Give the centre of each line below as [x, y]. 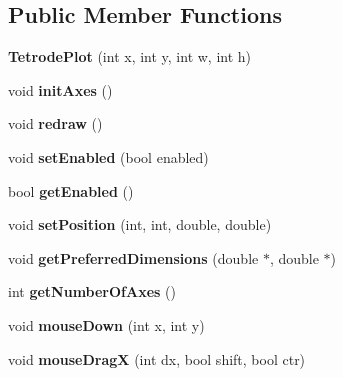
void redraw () [55, 123]
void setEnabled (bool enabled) [108, 156]
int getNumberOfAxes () [92, 291]
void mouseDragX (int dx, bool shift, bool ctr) [157, 358]
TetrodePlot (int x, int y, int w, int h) [130, 56]
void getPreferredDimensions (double [133, 257]
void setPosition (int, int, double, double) [140, 224]
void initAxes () [60, 89]
